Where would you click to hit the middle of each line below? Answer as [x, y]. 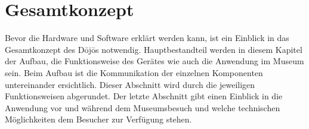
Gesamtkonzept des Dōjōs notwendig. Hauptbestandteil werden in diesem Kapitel [154, 49]
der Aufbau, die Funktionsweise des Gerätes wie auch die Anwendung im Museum [154, 61]
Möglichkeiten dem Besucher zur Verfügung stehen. [98, 119]
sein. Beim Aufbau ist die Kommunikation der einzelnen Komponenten [134, 72]
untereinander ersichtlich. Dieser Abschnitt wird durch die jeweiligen [130, 84]
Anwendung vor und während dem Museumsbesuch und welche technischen [143, 107]
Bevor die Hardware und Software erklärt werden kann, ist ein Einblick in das [147, 38]
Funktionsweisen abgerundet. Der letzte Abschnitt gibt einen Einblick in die [144, 96]
